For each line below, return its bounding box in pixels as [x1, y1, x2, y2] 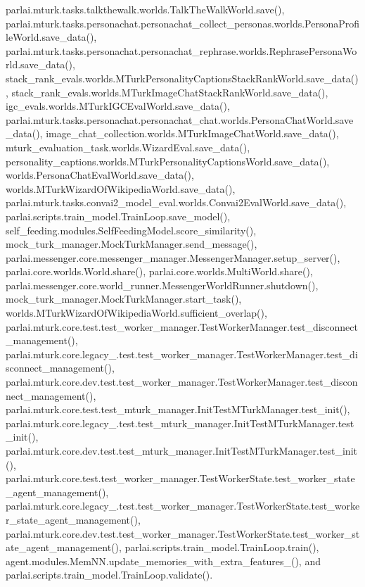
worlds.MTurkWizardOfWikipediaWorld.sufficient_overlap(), [6, 305, 267, 320]
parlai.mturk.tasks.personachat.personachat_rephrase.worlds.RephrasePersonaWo [6, 43, 357, 58]
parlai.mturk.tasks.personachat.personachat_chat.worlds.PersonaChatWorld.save [6, 112, 354, 127]
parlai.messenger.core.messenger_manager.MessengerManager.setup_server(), [6, 250, 340, 265]
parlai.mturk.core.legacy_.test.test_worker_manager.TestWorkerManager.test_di [6, 346, 358, 361]
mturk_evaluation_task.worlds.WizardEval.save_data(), [6, 139, 250, 154]
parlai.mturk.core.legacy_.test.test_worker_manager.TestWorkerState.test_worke [6, 498, 360, 513]
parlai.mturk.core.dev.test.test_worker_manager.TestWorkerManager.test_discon [6, 374, 358, 389]
